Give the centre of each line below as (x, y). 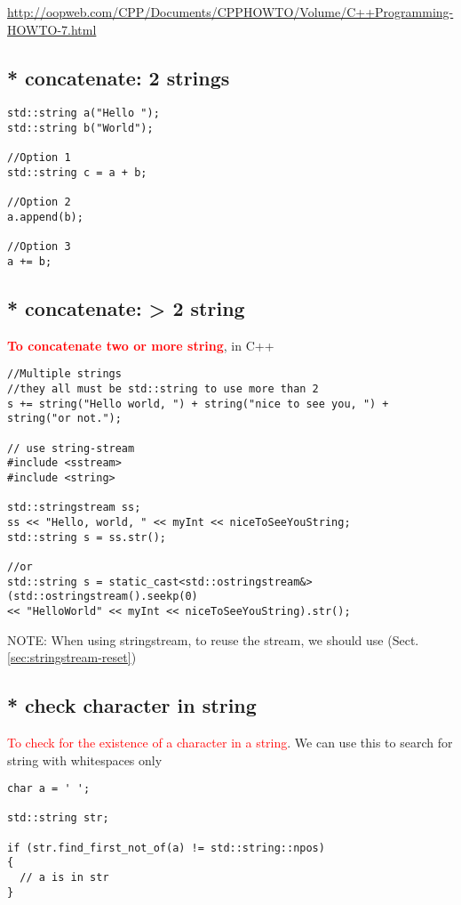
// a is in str (64, 878)
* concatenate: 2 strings (119, 77)
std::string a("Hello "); (83, 113)
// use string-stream (71, 448)
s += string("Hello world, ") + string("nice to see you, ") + (198, 404)
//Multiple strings (64, 374)
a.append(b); (45, 217)
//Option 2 (39, 202)
